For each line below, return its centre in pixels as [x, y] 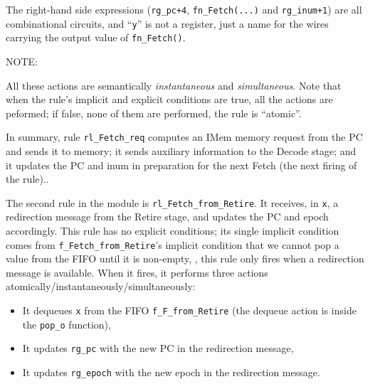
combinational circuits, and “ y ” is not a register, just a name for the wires [167, 23]
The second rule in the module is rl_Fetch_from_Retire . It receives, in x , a [172, 202]
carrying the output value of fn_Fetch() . [96, 37]
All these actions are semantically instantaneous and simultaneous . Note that [174, 85]
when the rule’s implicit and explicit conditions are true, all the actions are [169, 99]
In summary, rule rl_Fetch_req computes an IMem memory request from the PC [184, 137]
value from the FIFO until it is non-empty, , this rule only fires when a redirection [185, 258]
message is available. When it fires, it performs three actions [137, 272]
